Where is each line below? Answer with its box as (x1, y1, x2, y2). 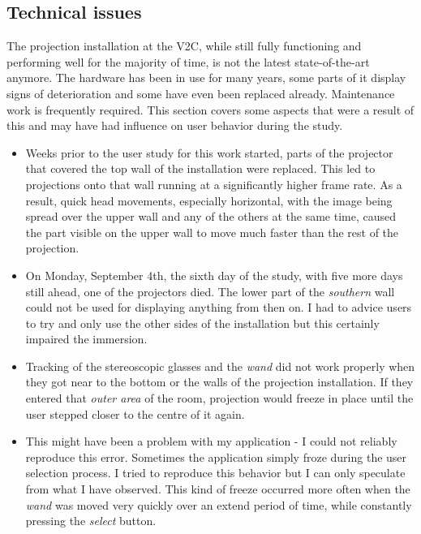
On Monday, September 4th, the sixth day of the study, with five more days (25, 266, 403, 283)
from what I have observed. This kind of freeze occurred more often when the (25, 480, 410, 497)
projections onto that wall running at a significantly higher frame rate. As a (25, 175, 402, 192)
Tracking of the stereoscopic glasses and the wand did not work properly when (25, 357, 415, 374)
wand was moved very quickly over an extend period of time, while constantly (25, 496, 412, 513)
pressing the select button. (25, 512, 157, 529)
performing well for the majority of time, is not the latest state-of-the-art (6, 53, 370, 70)
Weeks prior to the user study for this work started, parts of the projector (25, 144, 393, 161)
